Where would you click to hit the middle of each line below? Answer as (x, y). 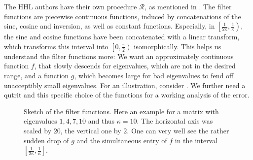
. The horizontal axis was (175, 121)
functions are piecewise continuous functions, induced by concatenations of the (123, 16)
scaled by (38, 130)
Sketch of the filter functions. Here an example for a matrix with (121, 111)
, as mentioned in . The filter (188, 6)
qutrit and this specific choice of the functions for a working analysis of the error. (127, 95)
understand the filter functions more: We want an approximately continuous (119, 56)
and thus (101, 121)
